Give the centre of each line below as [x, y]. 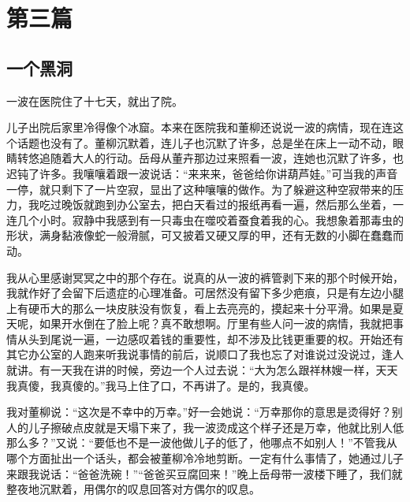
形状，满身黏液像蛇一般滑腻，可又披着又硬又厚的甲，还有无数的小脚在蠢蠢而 [205, 235]
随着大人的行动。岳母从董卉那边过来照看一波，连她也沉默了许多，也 [227, 158]
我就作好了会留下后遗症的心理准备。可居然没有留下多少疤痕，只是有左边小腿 [205, 293]
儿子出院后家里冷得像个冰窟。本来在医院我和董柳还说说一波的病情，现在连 [199, 127]
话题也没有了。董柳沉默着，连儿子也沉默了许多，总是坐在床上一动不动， [205, 142]
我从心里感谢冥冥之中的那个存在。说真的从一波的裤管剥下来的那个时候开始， [205, 277]
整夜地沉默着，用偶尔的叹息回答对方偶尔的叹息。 [133, 489]
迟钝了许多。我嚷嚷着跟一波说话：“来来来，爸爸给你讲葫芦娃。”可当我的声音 [202, 173]
